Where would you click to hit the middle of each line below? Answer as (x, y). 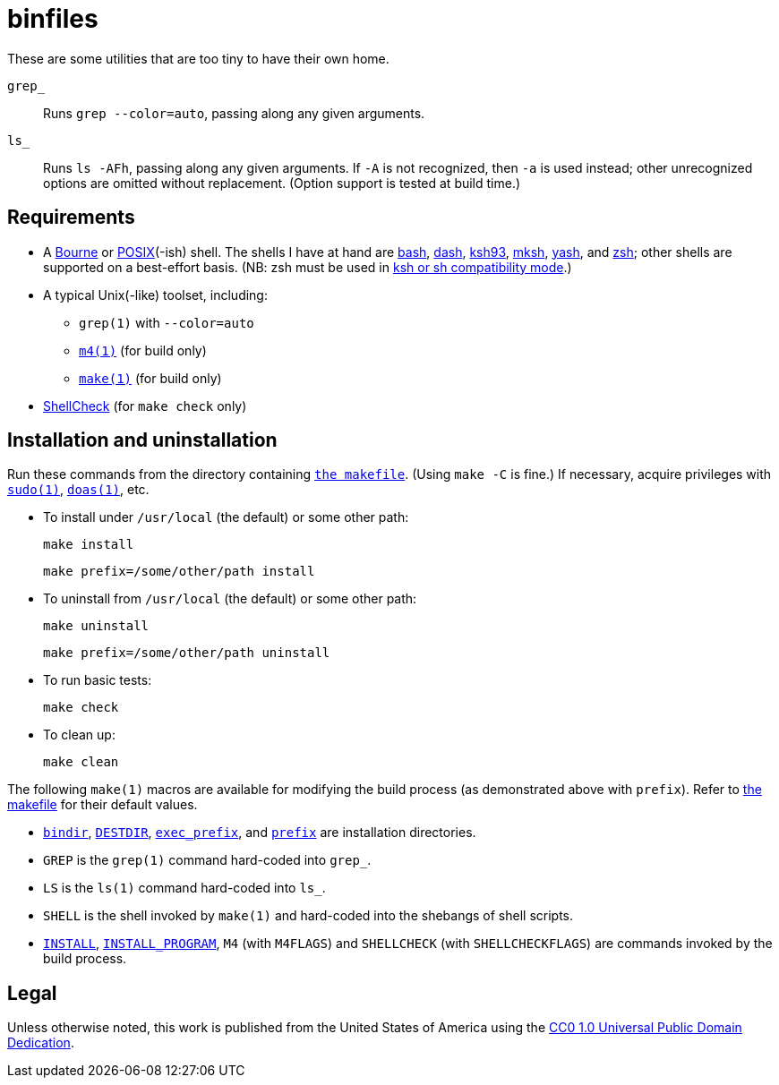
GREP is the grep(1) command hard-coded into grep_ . (207, 860)
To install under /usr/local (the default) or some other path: (226, 517)
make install (89, 545)
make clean (81, 762)
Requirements (71, 218)
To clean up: (79, 735)
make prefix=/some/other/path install (179, 572)
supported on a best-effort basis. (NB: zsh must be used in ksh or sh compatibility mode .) (308, 267)
